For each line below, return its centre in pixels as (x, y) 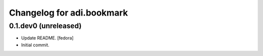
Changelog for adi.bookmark (69, 13)
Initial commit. (35, 45)
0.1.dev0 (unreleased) (45, 26)
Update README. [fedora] (47, 38)
